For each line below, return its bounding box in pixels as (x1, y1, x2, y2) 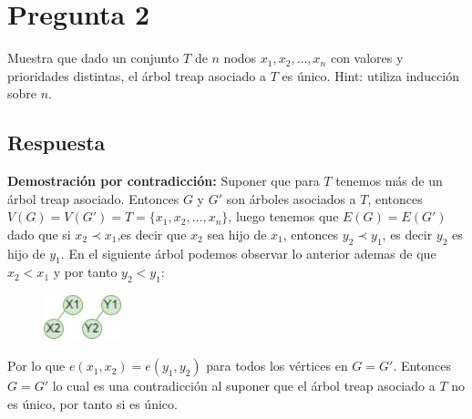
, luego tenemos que (228, 207, 339, 226)
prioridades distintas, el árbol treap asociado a (7, 66, 266, 85)
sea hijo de (207, 224, 267, 243)
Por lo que (7, 356, 66, 375)
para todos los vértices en (206, 356, 348, 375)
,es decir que (117, 224, 187, 243)
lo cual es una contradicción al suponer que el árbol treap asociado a (52, 376, 436, 395)
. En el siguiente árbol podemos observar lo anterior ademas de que (60, 243, 436, 262)
